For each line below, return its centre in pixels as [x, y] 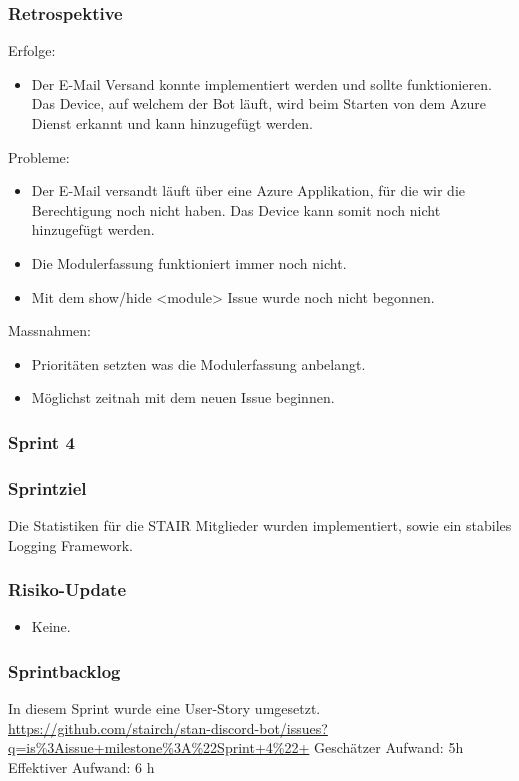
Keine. [51, 626]
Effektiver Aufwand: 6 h [81, 767]
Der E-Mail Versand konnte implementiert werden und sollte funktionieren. [261, 83]
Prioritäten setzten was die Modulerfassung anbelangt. [198, 363]
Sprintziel [47, 487]
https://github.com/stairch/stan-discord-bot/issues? [168, 727]
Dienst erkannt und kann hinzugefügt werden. [172, 123]
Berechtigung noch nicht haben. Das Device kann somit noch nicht [236, 209]
